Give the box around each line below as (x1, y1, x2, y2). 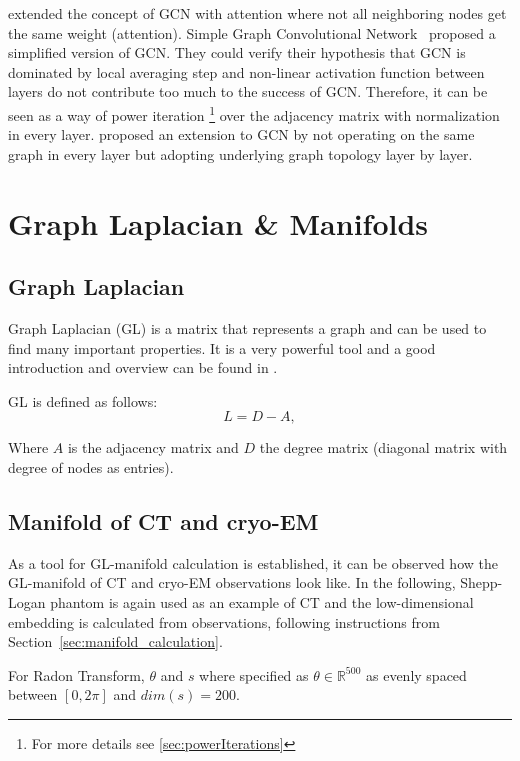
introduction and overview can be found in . (8, 357, 278, 378)
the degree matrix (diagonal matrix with (259, 437, 508, 458)
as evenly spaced (366, 664, 467, 685)
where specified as (199, 664, 309, 685)
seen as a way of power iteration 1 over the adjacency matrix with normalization (8, 101, 500, 125)
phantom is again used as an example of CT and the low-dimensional (50, 591, 474, 612)
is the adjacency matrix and (67, 437, 239, 458)
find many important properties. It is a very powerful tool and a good (8, 337, 436, 358)
